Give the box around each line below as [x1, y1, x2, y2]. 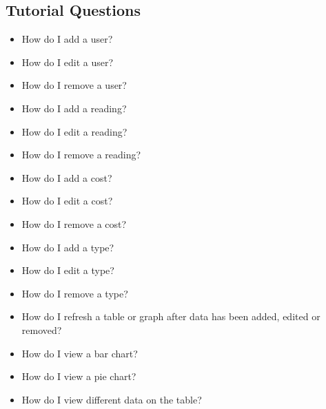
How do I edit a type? [21, 263, 114, 277]
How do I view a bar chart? [21, 346, 138, 360]
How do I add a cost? [21, 170, 112, 185]
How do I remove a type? [21, 286, 128, 300]
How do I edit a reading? [21, 124, 128, 138]
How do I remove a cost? [21, 216, 127, 231]
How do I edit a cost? [21, 193, 113, 208]
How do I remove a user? [21, 78, 127, 92]
